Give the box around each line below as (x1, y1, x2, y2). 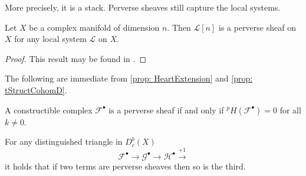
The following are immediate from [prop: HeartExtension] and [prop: (5, 72, 253, 84)
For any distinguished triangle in (5, 135, 123, 148)
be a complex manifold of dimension (29, 21, 160, 33)
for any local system (14, 32, 87, 45)
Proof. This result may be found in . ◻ (5, 52, 147, 64)
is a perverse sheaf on (219, 21, 296, 33)
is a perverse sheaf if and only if (108, 103, 224, 116)
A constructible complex (5, 103, 93, 116)
